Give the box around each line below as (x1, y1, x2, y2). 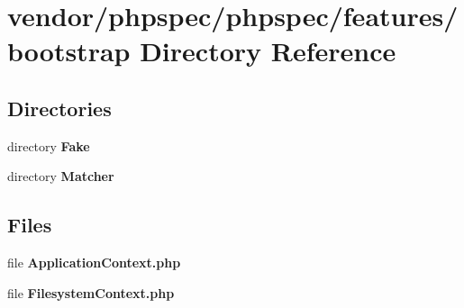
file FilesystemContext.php (7, 283, 175, 302)
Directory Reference (140, 32, 396, 69)
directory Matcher (7, 167, 114, 186)
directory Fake (7, 136, 90, 155)
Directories (7, 94, 112, 122)
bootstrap (7, 32, 131, 69)
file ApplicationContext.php (7, 253, 181, 272)
